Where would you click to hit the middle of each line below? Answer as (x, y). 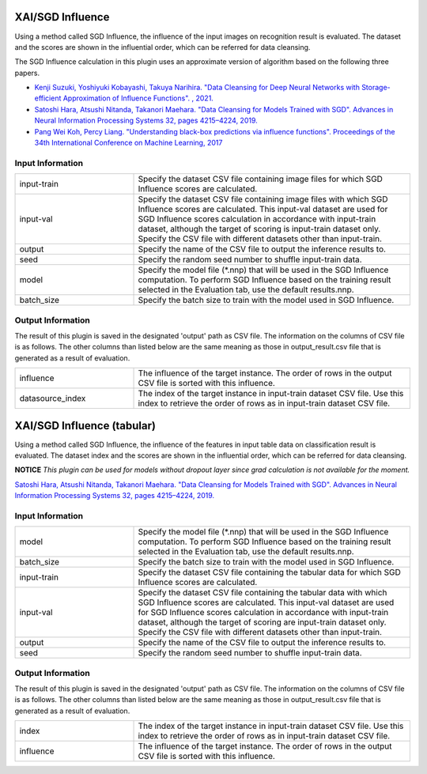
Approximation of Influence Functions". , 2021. (138, 98)
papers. (27, 73)
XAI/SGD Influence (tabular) (85, 426)
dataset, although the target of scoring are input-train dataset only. (262, 622)
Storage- (376, 88)
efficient (48, 98)
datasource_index (53, 398)
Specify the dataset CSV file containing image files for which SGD (261, 179)
